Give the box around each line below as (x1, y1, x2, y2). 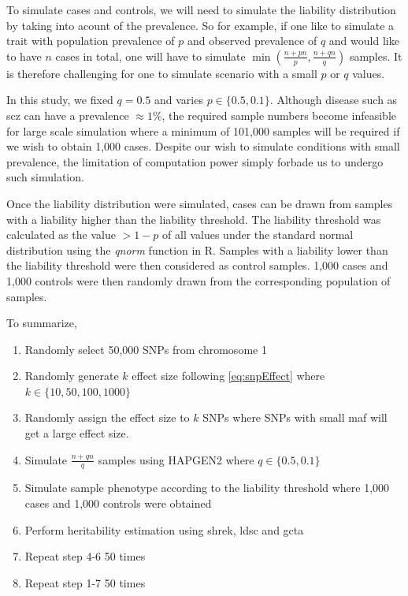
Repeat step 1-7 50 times (24, 574, 146, 590)
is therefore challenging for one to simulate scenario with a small (6, 65, 317, 81)
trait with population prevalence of (6, 32, 175, 49)
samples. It (349, 47, 402, 64)
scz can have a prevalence (6, 106, 129, 123)
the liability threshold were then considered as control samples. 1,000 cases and (6, 257, 388, 274)
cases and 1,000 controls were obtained (24, 495, 212, 512)
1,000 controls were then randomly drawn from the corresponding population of (6, 272, 391, 289)
